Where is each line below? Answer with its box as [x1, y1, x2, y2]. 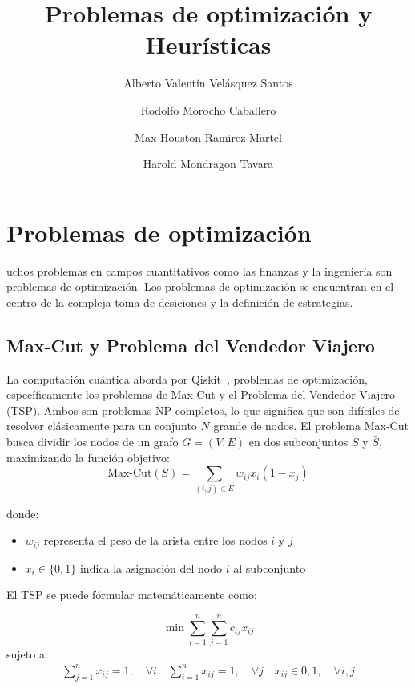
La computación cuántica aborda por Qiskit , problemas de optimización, [6, 370, 368, 387]
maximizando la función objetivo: [6, 449, 170, 465]
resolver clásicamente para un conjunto [6, 417, 197, 434]
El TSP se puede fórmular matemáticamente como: [6, 586, 257, 603]
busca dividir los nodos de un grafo [6, 433, 179, 449]
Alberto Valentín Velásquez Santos [123, 74, 293, 91]
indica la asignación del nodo [79, 559, 223, 576]
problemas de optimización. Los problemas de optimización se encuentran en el [6, 278, 394, 295]
